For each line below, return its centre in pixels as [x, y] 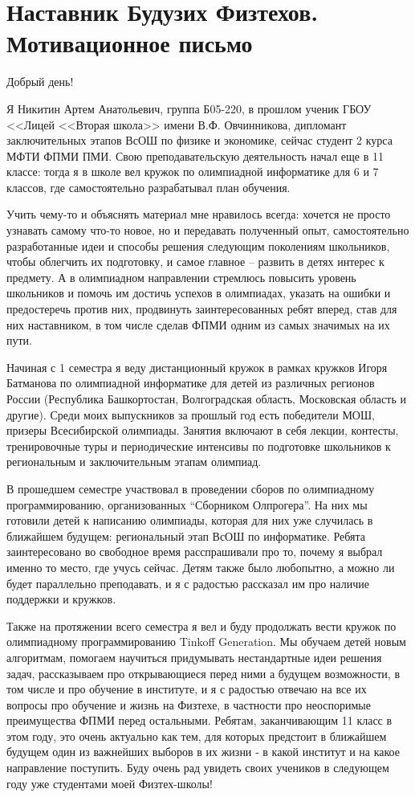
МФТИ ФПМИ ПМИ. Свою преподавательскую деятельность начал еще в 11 [195, 155]
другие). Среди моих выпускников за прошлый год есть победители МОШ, [191, 414]
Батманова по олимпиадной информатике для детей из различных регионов [191, 383]
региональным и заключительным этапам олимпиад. [134, 462]
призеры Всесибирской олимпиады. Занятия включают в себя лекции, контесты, [203, 430]
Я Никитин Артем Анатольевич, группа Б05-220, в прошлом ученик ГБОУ [189, 108]
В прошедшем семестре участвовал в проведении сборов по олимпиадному [191, 488]
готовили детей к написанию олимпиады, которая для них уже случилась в [190, 520]
